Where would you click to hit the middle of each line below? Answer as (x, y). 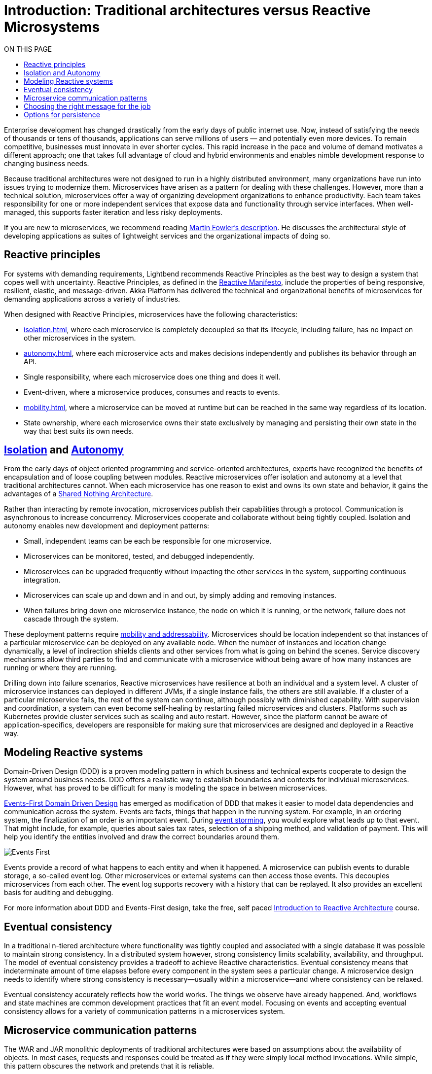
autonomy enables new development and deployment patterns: (107, 526)
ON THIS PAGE (28, 49)
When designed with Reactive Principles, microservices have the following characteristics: (151, 314)
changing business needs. (47, 163)
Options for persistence (62, 114)
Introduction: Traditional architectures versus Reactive (187, 10)
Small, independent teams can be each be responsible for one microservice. (148, 541)
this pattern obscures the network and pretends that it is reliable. (109, 1066)
